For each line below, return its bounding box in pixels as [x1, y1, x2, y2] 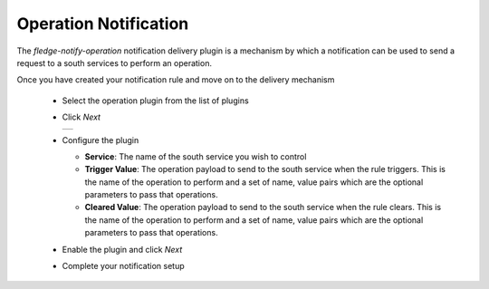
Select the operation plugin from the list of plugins [62, 95, 249, 106]
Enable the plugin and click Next [62, 244, 183, 255]
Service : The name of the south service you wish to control [84, 150, 307, 162]
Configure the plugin [62, 134, 139, 145]
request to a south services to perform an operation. [16, 57, 213, 68]
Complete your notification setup [62, 261, 185, 272]
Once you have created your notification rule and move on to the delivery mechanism [16, 74, 335, 85]
